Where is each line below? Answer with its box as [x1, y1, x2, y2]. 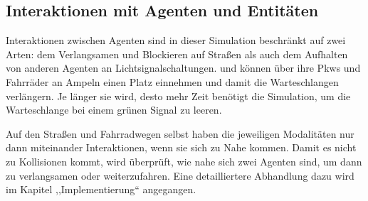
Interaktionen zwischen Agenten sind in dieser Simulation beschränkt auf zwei [6, 33, 346, 48]
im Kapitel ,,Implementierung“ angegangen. [6, 182, 196, 197]
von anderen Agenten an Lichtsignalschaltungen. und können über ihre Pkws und [6, 60, 361, 75]
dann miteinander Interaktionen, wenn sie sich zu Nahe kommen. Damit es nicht [6, 140, 357, 155]
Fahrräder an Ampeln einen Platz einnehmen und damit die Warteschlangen [6, 74, 339, 89]
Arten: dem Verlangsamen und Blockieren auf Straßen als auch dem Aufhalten [6, 46, 348, 61]
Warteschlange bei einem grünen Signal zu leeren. [6, 102, 222, 117]
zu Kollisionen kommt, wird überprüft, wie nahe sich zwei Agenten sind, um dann [6, 153, 362, 168]
